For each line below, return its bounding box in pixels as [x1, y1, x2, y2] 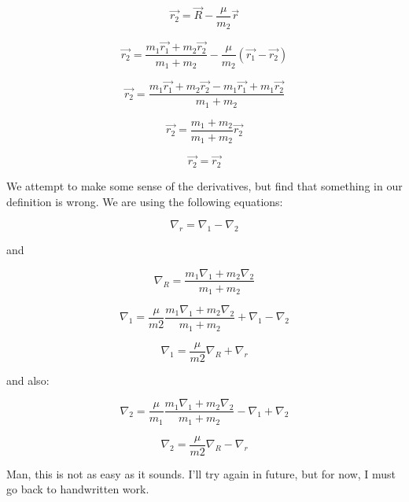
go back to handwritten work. [6, 481, 149, 497]
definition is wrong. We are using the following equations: [6, 193, 283, 209]
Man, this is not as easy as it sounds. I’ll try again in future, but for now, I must [6, 465, 396, 482]
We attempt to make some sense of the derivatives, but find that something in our [6, 177, 403, 194]
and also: [6, 371, 50, 388]
